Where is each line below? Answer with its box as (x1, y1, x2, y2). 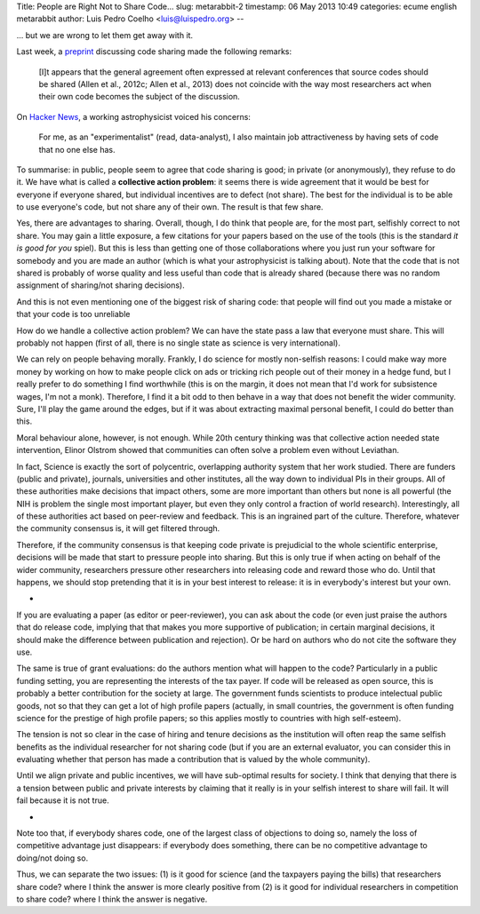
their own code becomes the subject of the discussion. (38, 91, 240, 102)
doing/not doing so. (16, 853, 89, 863)
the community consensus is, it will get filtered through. (16, 523, 220, 534)
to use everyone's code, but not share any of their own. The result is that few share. (16, 202, 324, 212)
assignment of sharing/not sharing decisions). (16, 280, 186, 290)
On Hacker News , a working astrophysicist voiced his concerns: (16, 111, 251, 122)
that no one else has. (38, 144, 116, 155)
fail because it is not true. (16, 795, 110, 806)
